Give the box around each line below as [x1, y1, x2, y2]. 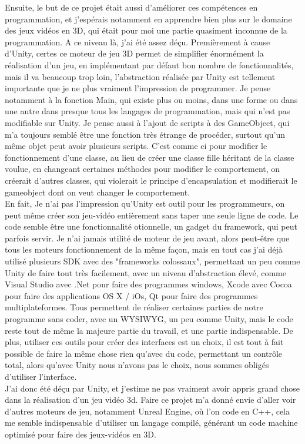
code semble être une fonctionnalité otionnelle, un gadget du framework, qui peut [5, 220, 297, 233]
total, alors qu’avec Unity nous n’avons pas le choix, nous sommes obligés [5, 359, 269, 371]
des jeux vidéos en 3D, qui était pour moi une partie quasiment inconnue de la [5, 24, 287, 37]
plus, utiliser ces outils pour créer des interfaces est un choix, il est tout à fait [5, 336, 284, 348]
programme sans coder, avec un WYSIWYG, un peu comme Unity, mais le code [5, 313, 293, 325]
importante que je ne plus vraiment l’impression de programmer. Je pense [5, 82, 271, 94]
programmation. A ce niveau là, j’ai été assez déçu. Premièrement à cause [5, 35, 270, 48]
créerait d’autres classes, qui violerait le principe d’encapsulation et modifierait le [5, 174, 297, 186]
